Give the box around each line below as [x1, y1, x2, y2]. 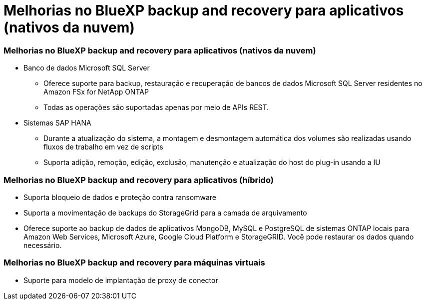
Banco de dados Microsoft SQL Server [23, 63, 150, 72]
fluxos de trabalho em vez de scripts [43, 142, 163, 151]
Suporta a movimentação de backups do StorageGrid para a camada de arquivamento [23, 208, 307, 217]
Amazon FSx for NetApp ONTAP [43, 87, 149, 96]
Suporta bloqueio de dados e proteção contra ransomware [23, 192, 216, 201]
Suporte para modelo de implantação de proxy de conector [23, 275, 218, 284]
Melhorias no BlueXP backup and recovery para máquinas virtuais [3, 257, 265, 268]
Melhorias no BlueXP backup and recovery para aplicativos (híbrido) [3, 174, 274, 185]
